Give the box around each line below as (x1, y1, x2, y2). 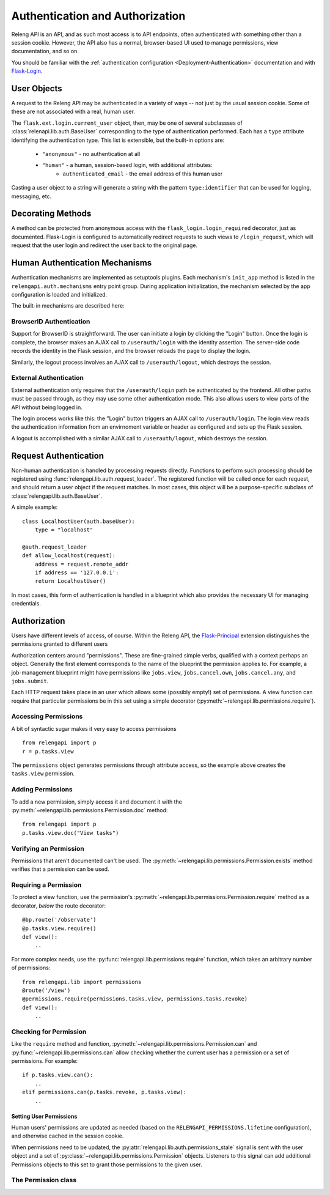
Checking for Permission (11, 1027, 87, 1036)
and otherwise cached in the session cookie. (11, 1132, 124, 1140)
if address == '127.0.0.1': (34, 569, 119, 576)
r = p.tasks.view (22, 748, 74, 755)
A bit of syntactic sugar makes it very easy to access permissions (11, 725, 177, 732)
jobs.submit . (11, 677, 49, 684)
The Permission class (11, 1176, 76, 1185)
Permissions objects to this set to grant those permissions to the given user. (11, 1161, 203, 1168)
